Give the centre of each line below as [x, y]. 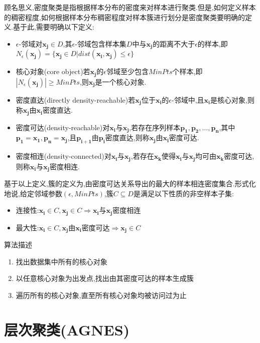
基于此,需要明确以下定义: [53, 27]
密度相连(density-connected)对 [63, 156]
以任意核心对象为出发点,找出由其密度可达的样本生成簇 [105, 278]
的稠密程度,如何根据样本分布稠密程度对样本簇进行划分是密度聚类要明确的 [124, 17]
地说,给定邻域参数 [33, 193]
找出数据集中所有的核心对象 [61, 261]
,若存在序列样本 [155, 127]
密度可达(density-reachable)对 [63, 127]
